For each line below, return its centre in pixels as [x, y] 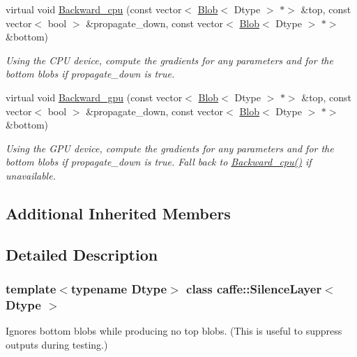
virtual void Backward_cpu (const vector [94, 9]
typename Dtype [119, 289]
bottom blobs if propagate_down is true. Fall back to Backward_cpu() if [159, 162]
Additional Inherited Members [118, 213]
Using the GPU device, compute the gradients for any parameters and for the [170, 148]
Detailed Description [82, 254]
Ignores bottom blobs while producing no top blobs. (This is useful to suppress [174, 331]
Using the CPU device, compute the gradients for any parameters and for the [169, 60]
